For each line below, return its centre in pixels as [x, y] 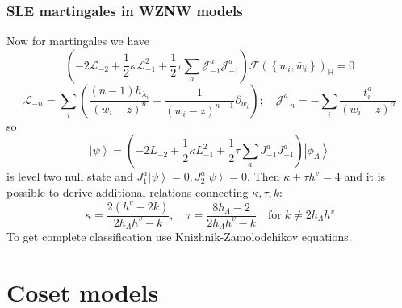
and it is [365, 176]
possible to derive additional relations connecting [128, 192]
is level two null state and [70, 176]
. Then [264, 176]
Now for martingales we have [78, 41]
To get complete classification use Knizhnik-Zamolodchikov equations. [179, 237]
